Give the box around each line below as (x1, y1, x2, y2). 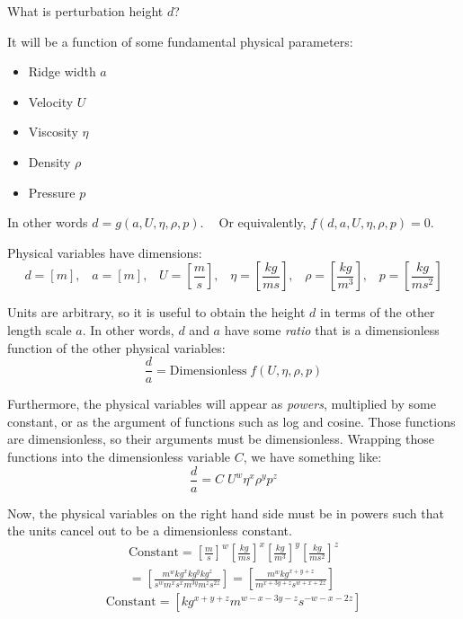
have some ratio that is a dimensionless (224, 320, 440, 339)
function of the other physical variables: (7, 338, 226, 357)
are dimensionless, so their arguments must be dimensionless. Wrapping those (7, 429, 434, 448)
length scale (7, 320, 72, 339)
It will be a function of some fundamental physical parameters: (7, 31, 353, 50)
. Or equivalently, (200, 213, 307, 232)
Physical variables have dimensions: (7, 243, 202, 261)
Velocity (28, 92, 74, 111)
